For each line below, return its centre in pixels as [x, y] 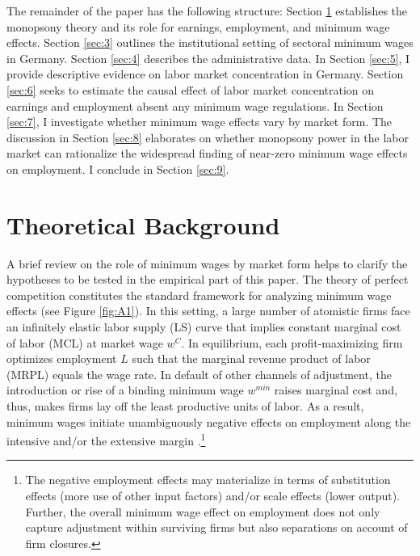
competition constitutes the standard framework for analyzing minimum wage [199, 295]
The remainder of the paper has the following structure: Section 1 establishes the [207, 11]
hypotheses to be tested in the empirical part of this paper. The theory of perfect [208, 279]
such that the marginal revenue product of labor [251, 358]
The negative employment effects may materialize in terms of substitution [208, 480]
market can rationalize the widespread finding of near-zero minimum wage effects [207, 153]
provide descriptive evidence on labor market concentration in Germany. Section [205, 74]
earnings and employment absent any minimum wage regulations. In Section [195, 105]
